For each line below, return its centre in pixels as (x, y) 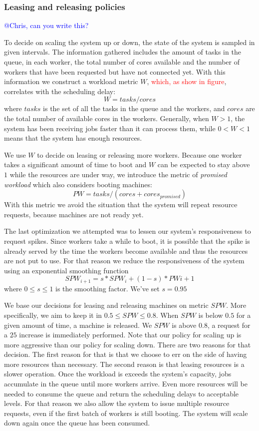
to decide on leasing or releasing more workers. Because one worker (139, 154)
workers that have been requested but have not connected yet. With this (115, 71)
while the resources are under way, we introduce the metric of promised (118, 174)
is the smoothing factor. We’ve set (108, 288)
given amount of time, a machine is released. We (78, 325)
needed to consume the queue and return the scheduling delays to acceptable (122, 393)
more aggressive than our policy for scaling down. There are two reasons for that (128, 344)
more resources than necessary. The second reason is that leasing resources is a (124, 364)
